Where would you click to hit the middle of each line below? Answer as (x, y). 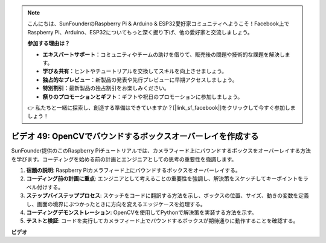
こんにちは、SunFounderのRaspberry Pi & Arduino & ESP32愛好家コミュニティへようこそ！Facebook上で (158, 24)
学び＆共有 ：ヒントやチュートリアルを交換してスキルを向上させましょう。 (135, 71)
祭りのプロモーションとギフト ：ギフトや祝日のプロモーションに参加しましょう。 (143, 96)
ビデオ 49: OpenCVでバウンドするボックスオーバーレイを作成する (135, 137)
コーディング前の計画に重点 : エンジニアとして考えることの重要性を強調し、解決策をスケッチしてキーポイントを (165, 178)
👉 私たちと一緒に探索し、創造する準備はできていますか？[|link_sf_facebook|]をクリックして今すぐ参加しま (161, 107)
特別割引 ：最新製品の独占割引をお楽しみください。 (106, 88)
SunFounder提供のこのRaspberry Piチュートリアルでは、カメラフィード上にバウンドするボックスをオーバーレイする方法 (161, 151)
